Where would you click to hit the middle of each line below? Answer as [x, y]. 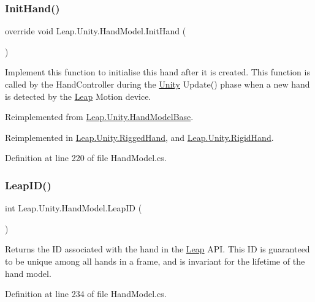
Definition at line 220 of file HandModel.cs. [86, 158]
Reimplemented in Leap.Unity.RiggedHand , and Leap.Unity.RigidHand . [139, 137]
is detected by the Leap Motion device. [78, 96]
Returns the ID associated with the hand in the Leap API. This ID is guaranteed [157, 249]
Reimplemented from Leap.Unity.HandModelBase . [99, 117]
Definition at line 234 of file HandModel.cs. [86, 294]
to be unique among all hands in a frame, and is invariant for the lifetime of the [155, 261]
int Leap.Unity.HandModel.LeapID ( [74, 208]
